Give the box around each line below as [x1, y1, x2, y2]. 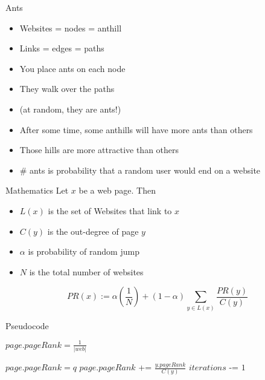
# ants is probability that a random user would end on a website [19, 163, 261, 176]
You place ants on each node [19, 62, 126, 74]
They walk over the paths [19, 82, 115, 95]
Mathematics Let [5, 184, 69, 197]
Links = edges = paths [19, 42, 104, 54]
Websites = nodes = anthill [19, 21, 122, 34]
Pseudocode [5, 319, 49, 332]
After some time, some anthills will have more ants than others [19, 123, 253, 136]
